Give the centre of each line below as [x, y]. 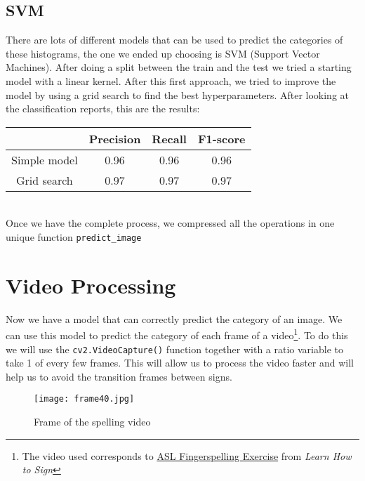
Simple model [45, 159]
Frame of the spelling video [92, 422]
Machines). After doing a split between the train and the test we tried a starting [179, 67]
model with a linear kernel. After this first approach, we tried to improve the [171, 80]
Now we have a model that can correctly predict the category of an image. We [174, 318]
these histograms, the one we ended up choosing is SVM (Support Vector [163, 53]
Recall [169, 138]
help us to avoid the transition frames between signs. [119, 376]
